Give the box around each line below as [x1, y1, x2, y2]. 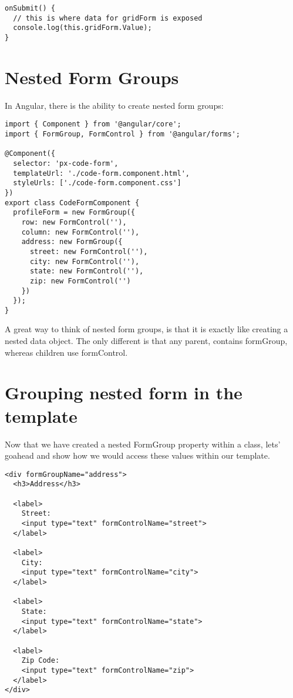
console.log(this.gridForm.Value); [13, 24, 152, 32]
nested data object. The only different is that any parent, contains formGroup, [5, 335, 288, 347]
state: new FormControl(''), [29, 267, 144, 276]
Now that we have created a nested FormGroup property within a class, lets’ [5, 437, 281, 450]
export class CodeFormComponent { [5, 198, 140, 207]
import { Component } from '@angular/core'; [5, 120, 181, 129]
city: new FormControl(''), [29, 257, 140, 266]
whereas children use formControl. [5, 346, 128, 358]
